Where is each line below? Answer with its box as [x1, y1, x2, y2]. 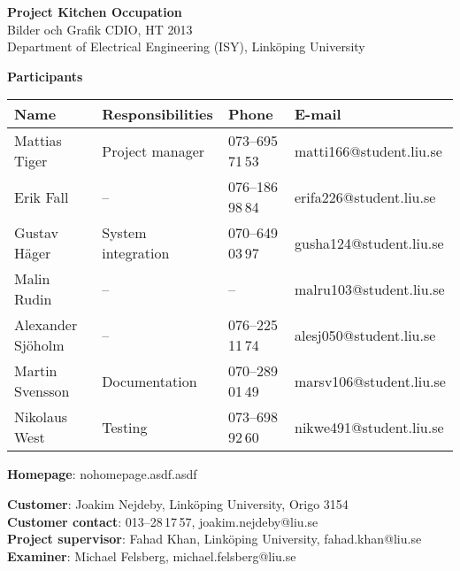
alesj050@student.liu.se [294, 324, 436, 345]
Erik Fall [14, 186, 69, 207]
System [102, 222, 147, 243]
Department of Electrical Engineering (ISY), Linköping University [7, 37, 365, 56]
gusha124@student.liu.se [294, 232, 444, 253]
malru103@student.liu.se [294, 278, 445, 299]
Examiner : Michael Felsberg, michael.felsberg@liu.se [7, 546, 296, 565]
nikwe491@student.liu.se [294, 416, 444, 437]
